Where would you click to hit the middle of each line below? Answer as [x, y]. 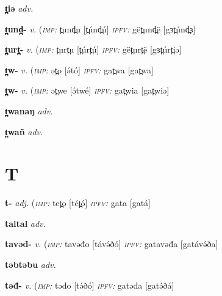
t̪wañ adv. [24, 131]
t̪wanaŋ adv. [29, 110]
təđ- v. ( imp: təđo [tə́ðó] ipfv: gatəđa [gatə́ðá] [90, 285]
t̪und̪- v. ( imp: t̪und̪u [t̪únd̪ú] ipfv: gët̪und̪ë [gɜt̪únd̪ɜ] [100, 28]
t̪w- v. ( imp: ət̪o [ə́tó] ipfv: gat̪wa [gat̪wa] [79, 69]
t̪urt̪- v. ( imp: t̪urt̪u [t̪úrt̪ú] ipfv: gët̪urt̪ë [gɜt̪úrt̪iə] [93, 49]
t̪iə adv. [19, 8]
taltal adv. [25, 223]
